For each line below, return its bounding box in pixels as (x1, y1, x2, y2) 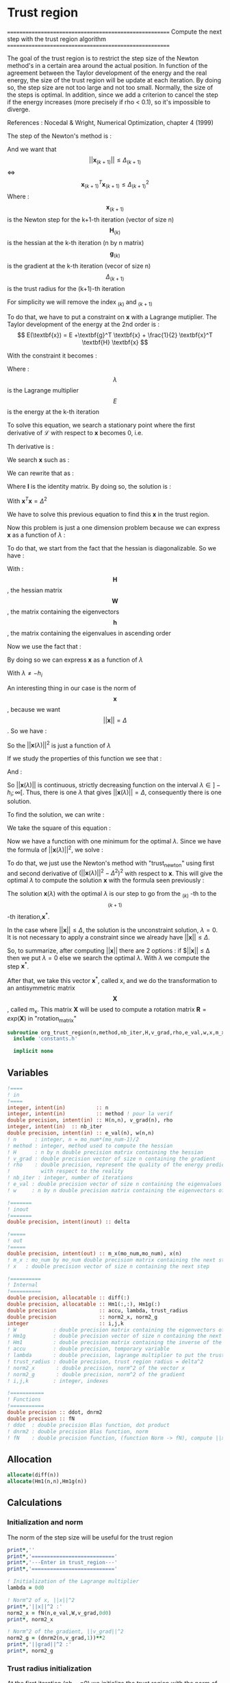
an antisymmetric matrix (7, 984, 75, 992)
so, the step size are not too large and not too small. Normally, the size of (7, 83, 214, 91)
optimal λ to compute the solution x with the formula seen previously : (7, 877, 205, 885)
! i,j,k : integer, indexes (7, 1378, 109, 1384)
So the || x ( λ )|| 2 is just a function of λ (7, 740, 112, 750)
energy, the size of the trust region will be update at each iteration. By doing (7, 76, 221, 84)
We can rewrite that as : (7, 469, 74, 478)
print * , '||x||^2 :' (7, 1603, 63, 1610)
